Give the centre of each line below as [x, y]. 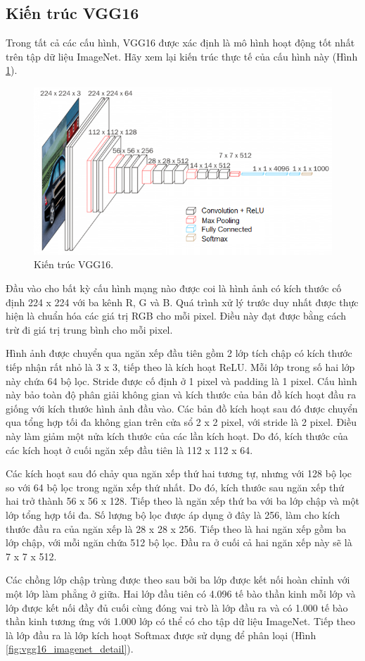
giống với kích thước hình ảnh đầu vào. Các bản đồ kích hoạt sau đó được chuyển [182, 408]
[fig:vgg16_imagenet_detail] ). [70, 649]
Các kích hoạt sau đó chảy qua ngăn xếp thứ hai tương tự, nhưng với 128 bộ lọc [179, 473]
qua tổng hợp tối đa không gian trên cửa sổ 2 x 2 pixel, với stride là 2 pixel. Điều [181, 422]
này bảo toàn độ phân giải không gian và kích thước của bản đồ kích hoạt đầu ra [181, 395]
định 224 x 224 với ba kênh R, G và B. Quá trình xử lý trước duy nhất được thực [182, 302]
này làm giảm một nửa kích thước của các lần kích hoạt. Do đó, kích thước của [177, 436]
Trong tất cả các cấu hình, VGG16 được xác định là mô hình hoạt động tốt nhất [180, 43]
